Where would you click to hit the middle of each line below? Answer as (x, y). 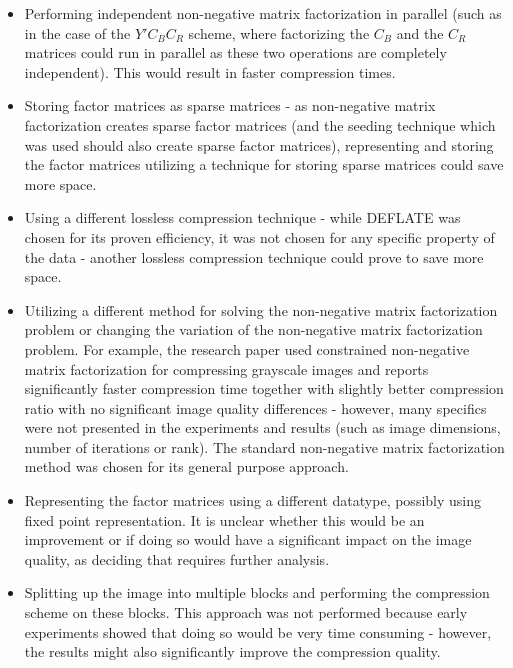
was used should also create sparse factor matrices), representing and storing (259, 144)
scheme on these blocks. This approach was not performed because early (246, 612)
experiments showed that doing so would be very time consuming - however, (258, 631)
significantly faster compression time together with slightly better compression (264, 388)
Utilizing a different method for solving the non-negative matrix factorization (261, 309)
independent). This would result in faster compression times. (210, 71)
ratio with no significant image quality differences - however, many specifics (255, 407)
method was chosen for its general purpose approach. (186, 466)
